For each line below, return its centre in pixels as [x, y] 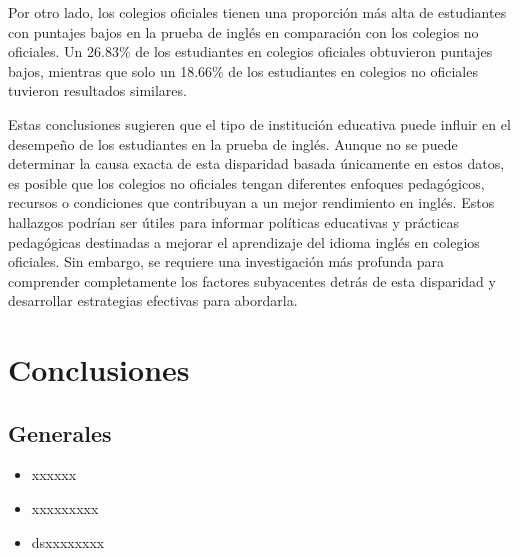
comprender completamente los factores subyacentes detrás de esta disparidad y [252, 280]
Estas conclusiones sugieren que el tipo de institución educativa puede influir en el [259, 123]
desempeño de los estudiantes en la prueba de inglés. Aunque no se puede [233, 143]
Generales [60, 432]
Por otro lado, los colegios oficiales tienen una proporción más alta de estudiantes [257, 12]
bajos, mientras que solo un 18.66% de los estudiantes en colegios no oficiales [243, 70]
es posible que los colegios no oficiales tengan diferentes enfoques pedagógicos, [246, 182]
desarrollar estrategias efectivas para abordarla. [153, 300]
